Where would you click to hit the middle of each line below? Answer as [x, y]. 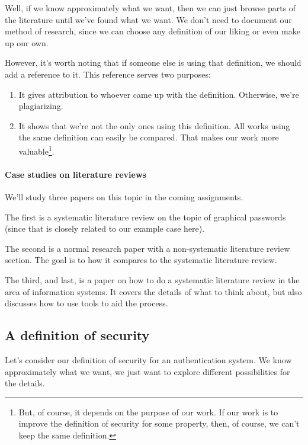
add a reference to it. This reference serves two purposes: [108, 74]
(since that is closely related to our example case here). [105, 228]
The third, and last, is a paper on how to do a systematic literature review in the [152, 279]
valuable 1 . [36, 150]
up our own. [27, 42]
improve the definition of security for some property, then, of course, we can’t [159, 423]
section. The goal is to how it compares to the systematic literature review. [141, 260]
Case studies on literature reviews [76, 174]
